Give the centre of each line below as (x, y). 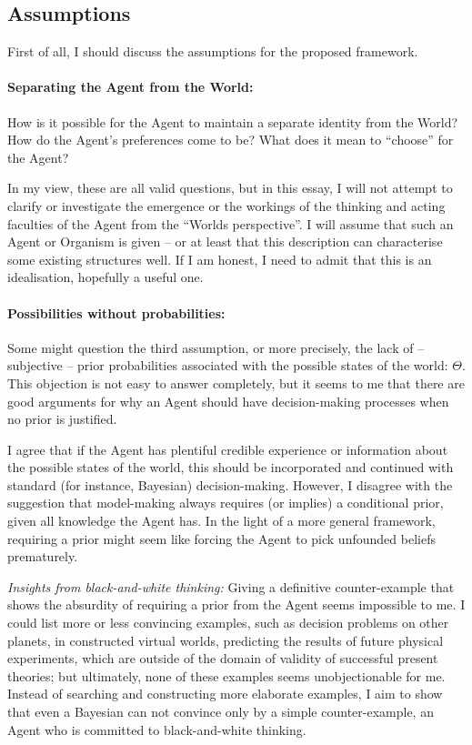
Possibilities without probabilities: (116, 312)
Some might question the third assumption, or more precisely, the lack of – (216, 347)
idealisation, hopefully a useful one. (105, 277)
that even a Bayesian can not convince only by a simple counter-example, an (221, 712)
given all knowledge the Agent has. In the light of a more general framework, (221, 521)
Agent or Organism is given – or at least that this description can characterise (225, 242)
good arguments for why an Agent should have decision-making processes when (228, 401)
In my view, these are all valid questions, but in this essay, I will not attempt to (230, 188)
